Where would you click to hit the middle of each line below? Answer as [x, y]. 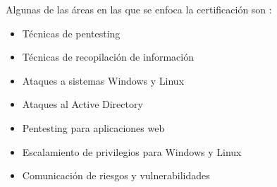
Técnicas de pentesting [71, 33]
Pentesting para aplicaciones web [93, 127]
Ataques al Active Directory [82, 104]
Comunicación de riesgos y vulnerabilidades [116, 175]
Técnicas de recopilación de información [108, 57]
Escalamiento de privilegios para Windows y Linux [132, 151]
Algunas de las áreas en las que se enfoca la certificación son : [139, 9]
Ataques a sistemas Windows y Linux [103, 80]
